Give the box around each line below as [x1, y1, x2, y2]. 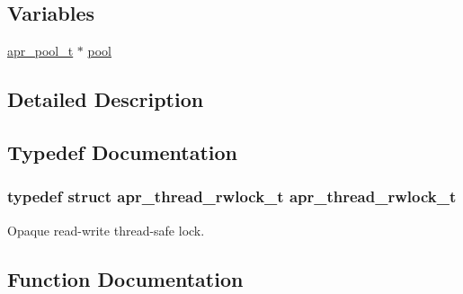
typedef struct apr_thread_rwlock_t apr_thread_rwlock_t [7, 185, 457, 208]
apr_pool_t [7, 41, 74, 60]
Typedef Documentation [7, 138, 237, 165]
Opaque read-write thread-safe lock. [7, 220, 205, 239]
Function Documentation [7, 264, 244, 292]
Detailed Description [7, 85, 204, 113]
